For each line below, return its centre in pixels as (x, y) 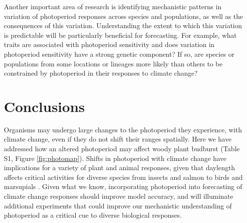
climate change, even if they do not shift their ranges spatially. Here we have (118, 139)
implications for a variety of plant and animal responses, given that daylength (120, 167)
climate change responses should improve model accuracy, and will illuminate (119, 196)
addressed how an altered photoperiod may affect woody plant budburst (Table (122, 149)
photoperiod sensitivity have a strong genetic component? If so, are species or (119, 54)
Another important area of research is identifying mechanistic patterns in (113, 6)
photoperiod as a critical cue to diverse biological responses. (93, 215)
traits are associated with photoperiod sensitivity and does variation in (109, 44)
